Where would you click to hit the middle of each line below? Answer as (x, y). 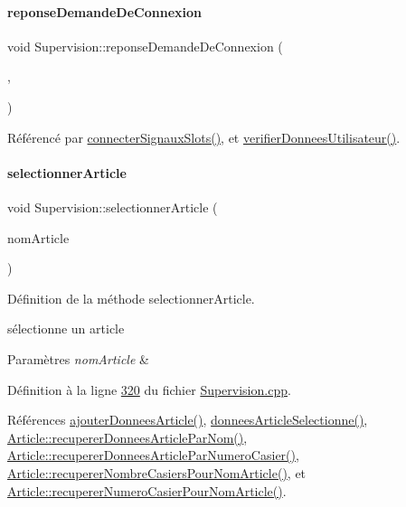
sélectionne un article (66, 329)
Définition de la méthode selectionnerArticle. (131, 298)
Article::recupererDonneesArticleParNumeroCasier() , (153, 455)
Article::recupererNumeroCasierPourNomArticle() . (147, 490)
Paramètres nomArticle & (78, 358)
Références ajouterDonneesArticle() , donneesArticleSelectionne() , (188, 420)
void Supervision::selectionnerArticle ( (113, 207)
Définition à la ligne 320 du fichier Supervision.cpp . (149, 389)
